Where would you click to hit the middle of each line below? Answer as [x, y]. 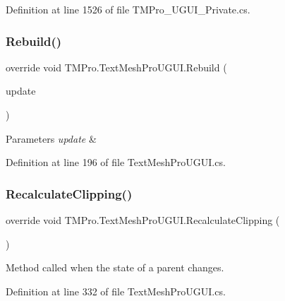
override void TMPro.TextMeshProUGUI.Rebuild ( [116, 67]
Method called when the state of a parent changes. [115, 267]
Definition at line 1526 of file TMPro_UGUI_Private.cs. [128, 9]
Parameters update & [51, 138]
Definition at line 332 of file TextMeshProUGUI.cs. [116, 291]
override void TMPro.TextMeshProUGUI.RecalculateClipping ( [143, 220]
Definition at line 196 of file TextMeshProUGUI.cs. [116, 162]
